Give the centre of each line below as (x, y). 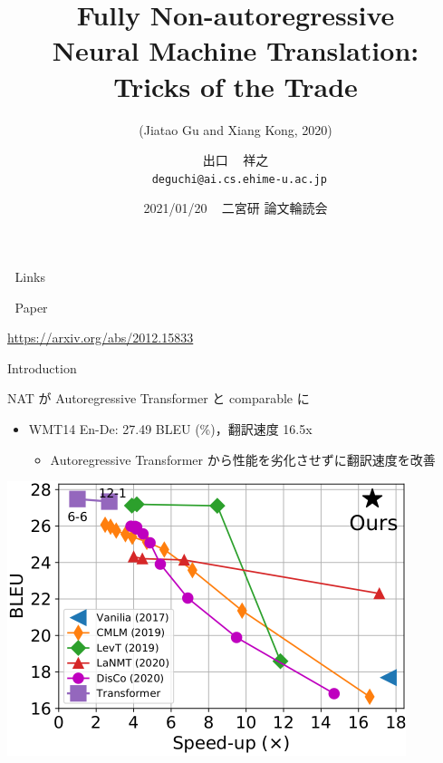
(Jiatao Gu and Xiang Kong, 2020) (236, 129)
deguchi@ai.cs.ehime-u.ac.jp (239, 179)
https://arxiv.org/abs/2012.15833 (101, 338)
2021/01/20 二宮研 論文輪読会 (236, 208)
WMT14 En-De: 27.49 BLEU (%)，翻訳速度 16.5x (170, 428)
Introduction (42, 367)
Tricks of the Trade (236, 86)
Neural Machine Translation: (236, 50)
